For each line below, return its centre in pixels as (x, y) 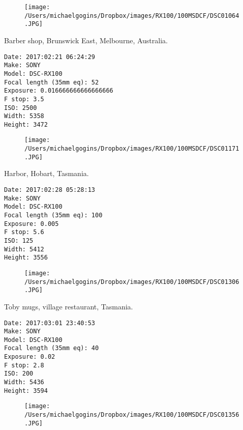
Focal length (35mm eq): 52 (52, 82)
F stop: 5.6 (24, 232)
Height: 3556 (26, 258)
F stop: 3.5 (24, 99)
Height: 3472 (26, 124)
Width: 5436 (24, 382)
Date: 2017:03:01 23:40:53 (50, 323)
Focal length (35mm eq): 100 (53, 215)
